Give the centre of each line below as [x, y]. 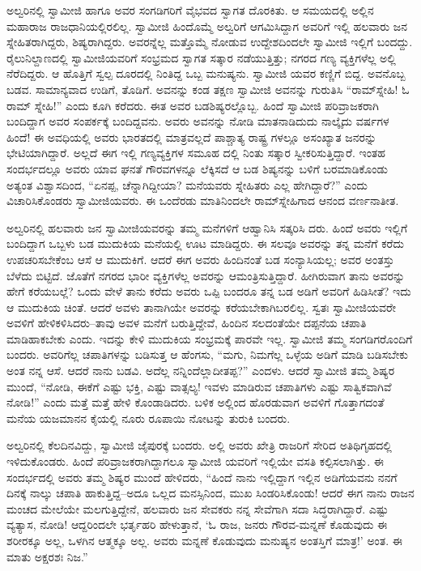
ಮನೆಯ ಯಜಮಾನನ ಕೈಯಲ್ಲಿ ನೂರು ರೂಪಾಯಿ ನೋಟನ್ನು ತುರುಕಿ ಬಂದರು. [149, 418]
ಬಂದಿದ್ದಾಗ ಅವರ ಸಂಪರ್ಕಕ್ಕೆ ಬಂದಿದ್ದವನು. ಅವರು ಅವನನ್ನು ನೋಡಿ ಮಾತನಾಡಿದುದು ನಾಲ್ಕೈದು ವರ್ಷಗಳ [198, 121]
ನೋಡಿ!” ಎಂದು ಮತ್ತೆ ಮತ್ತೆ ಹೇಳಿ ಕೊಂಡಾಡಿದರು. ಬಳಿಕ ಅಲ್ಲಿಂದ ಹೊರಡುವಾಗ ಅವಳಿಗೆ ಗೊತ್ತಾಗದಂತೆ [196, 402]
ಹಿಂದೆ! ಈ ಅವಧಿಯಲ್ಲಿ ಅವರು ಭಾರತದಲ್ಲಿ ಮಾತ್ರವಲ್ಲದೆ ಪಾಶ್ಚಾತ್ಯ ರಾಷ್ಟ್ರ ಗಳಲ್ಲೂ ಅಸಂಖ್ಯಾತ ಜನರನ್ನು [192, 136]
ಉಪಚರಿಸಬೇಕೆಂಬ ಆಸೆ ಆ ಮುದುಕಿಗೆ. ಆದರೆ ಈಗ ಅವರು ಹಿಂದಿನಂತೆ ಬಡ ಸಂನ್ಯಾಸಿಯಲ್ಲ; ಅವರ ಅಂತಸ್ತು [200, 259]
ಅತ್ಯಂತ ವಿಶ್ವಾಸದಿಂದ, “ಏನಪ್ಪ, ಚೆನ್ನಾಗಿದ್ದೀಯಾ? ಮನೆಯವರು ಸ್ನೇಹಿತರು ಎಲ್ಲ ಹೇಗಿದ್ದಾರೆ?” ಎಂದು [187, 184]
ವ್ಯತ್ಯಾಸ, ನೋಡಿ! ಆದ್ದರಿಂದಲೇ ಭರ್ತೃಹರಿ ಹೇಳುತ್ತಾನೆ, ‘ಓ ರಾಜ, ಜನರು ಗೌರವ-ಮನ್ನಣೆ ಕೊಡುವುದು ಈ [197, 524]
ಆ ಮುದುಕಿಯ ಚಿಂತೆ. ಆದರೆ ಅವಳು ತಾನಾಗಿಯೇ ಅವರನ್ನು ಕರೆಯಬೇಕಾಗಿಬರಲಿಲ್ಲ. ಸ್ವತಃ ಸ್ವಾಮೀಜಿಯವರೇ [201, 307]
